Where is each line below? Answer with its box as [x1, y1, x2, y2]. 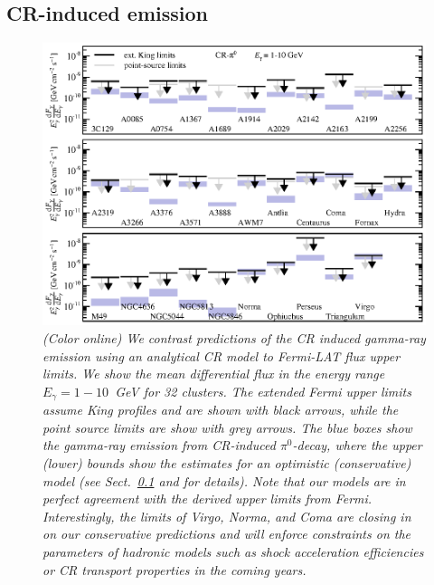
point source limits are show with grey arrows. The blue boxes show [42, 417, 412, 436]
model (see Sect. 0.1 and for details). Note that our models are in [42, 471, 406, 490]
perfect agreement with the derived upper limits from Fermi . [42, 489, 373, 508]
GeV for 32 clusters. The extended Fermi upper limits [115, 381, 411, 400]
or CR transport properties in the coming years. [42, 560, 307, 579]
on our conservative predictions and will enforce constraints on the [42, 524, 411, 543]
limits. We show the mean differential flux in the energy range [42, 364, 385, 383]
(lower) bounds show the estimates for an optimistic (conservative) [42, 453, 411, 472]
